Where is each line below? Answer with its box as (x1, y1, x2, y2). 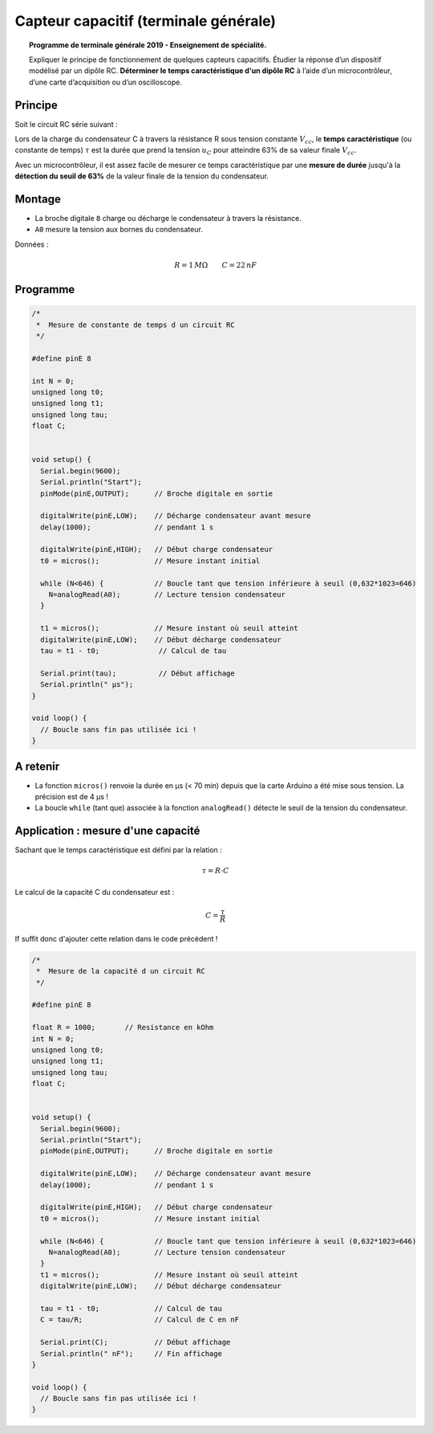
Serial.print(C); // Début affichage (40, 1338, 231, 1347)
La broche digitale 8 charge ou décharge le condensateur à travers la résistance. (34, 214, 302, 223)
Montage (14, 193, 62, 206)
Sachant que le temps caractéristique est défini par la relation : (14, 845, 222, 855)
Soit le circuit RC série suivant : (14, 119, 118, 129)
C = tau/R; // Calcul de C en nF (40, 1315, 240, 1325)
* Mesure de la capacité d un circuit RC (36, 966, 206, 976)
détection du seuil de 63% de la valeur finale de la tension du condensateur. (14, 171, 269, 181)
